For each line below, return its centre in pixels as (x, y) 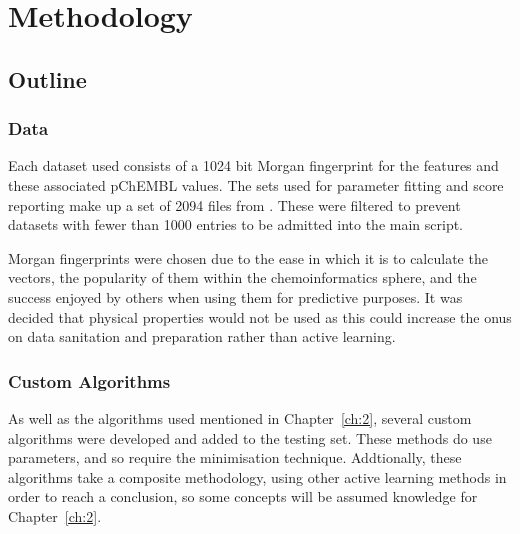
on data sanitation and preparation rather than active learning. (202, 336)
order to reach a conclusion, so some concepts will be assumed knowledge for (243, 496)
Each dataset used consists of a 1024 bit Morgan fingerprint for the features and (253, 165)
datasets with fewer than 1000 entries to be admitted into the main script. (236, 224)
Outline (47, 78)
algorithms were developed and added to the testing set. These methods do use (250, 437)
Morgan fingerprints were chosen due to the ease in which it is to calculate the (248, 257)
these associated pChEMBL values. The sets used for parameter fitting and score (256, 184)
